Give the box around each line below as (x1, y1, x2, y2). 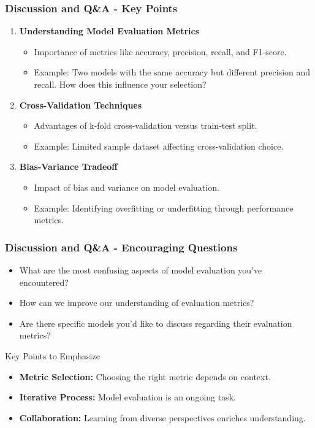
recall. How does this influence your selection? (34, 78, 207, 90)
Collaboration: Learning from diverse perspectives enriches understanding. (19, 411, 306, 424)
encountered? (19, 275, 69, 288)
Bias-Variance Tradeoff (19, 160, 118, 173)
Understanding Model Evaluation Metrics (19, 25, 200, 37)
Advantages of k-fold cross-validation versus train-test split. (34, 119, 257, 132)
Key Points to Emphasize (5, 349, 100, 362)
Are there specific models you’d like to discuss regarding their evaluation (19, 316, 292, 329)
